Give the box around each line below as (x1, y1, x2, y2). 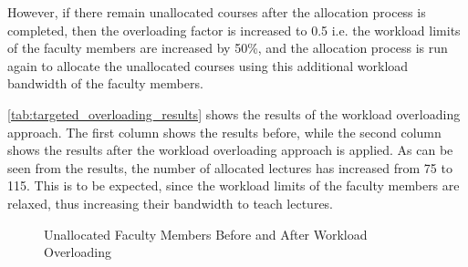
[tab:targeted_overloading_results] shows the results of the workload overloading (7, 104, 461, 123)
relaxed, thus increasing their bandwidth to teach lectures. (7, 193, 334, 212)
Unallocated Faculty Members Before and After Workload (44, 224, 368, 243)
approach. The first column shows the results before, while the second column (7, 122, 442, 141)
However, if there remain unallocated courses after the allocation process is (7, 3, 426, 21)
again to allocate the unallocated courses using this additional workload (7, 56, 409, 75)
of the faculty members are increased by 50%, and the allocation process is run (7, 38, 448, 57)
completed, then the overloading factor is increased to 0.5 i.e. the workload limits (7, 20, 461, 39)
